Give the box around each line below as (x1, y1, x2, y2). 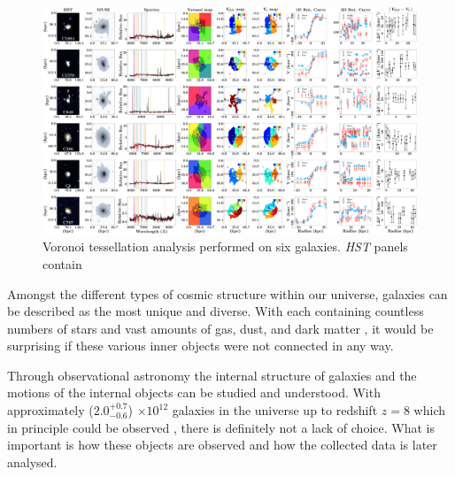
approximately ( (7, 401, 94, 419)
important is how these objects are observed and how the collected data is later (7, 435, 437, 454)
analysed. (7, 452, 58, 471)
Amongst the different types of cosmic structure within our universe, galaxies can (7, 284, 448, 303)
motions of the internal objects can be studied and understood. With (7, 383, 381, 402)
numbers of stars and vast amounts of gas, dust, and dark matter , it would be (7, 319, 434, 337)
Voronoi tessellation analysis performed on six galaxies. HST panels (42, 237, 408, 256)
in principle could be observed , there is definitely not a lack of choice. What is (7, 418, 435, 436)
